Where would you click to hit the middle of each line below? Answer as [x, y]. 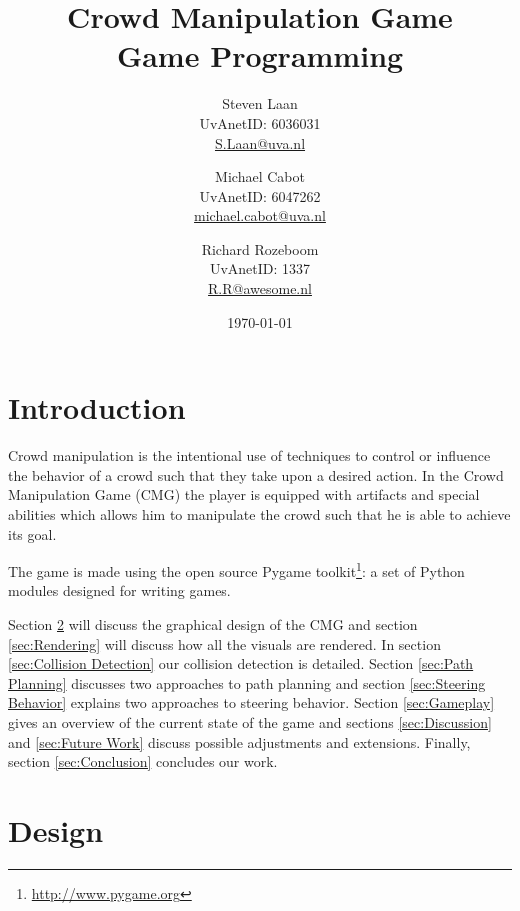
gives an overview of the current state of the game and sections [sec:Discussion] [250, 721]
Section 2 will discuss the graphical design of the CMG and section [213, 624]
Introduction [97, 407]
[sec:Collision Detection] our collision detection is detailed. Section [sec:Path [241, 663]
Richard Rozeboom [260, 248]
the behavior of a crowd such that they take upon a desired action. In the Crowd [256, 474]
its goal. [32, 533]
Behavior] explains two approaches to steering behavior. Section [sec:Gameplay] [251, 702]
